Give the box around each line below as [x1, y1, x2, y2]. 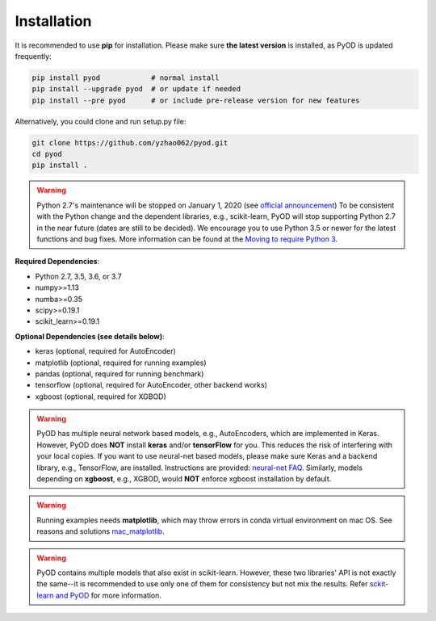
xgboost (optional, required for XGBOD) [35, 392, 167, 401]
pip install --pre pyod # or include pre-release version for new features [31, 95, 360, 105]
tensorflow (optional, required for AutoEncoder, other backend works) [35, 380, 268, 390]
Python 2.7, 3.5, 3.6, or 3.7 [35, 271, 122, 281]
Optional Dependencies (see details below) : [15, 331, 165, 341]
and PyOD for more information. [55, 590, 161, 600]
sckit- [369, 579, 389, 589]
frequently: [15, 51, 52, 61]
